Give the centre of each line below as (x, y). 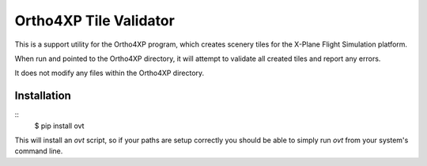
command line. (39, 151)
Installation (43, 96)
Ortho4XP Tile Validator (95, 21)
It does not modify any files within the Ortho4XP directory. (110, 73)
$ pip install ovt (59, 126)
